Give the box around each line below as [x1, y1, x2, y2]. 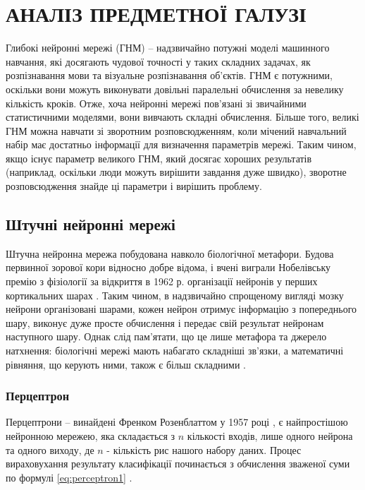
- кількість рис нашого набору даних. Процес [106, 442, 302, 457]
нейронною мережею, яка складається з [6, 429, 175, 443]
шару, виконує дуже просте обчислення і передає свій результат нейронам [6, 315, 324, 330]
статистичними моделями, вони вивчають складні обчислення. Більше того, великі [6, 109, 359, 124]
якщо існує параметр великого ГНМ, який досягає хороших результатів [6, 150, 312, 165]
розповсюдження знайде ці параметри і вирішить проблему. [6, 179, 262, 193]
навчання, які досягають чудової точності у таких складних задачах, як [6, 54, 311, 68]
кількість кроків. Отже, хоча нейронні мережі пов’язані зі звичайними [6, 95, 307, 110]
